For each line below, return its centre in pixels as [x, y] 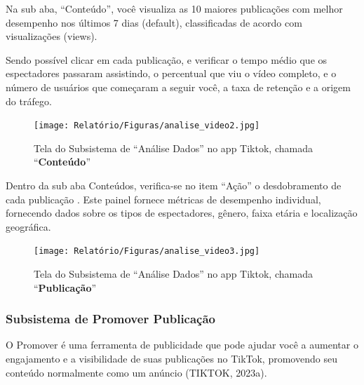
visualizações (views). [52, 36]
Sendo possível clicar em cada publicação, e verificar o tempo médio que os [167, 59]
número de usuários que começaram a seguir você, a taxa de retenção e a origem [178, 87]
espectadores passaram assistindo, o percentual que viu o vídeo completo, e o [171, 73]
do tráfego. [29, 101]
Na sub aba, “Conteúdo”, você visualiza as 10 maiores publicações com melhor [174, 8]
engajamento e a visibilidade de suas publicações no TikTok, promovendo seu [171, 359]
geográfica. [28, 226]
